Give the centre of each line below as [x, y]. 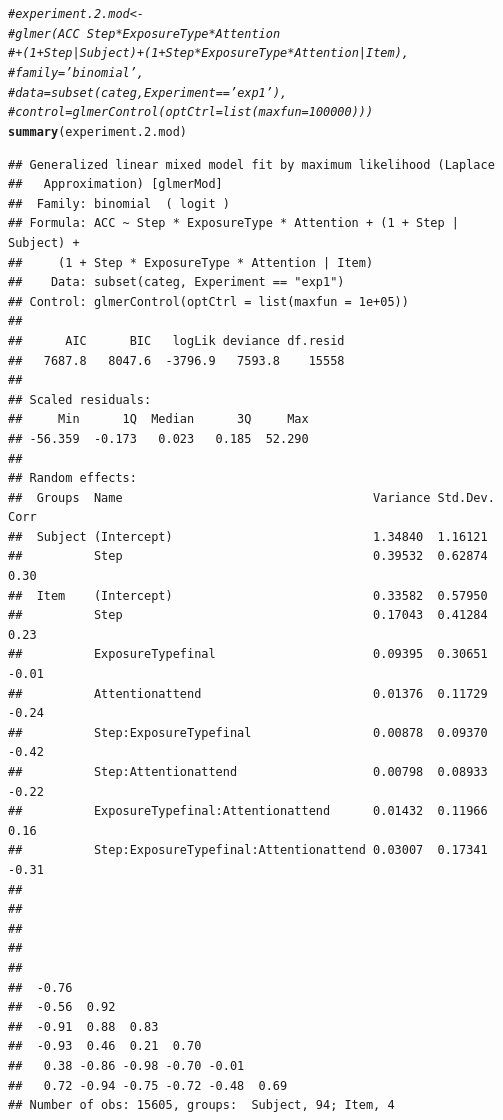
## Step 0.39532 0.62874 [248, 556]
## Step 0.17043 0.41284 [248, 615]
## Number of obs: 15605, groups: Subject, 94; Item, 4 [201, 1105]
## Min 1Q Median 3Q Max [158, 419]
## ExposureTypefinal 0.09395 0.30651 [248, 654]
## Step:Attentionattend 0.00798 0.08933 [248, 772]
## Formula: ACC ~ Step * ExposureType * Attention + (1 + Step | [234, 223]
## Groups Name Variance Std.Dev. [251, 497]
